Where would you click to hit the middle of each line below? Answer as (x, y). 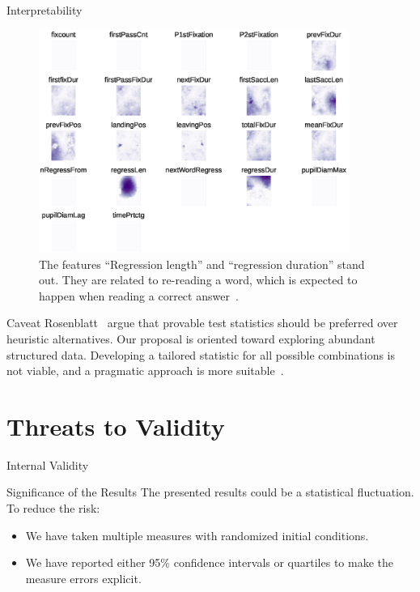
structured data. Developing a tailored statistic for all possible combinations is (201, 354)
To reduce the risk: (53, 508)
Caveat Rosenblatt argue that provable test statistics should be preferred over (202, 323)
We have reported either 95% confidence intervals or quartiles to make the (209, 562)
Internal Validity (48, 464)
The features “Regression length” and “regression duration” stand (202, 264)
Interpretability (45, 10)
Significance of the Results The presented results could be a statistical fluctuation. (210, 492)
